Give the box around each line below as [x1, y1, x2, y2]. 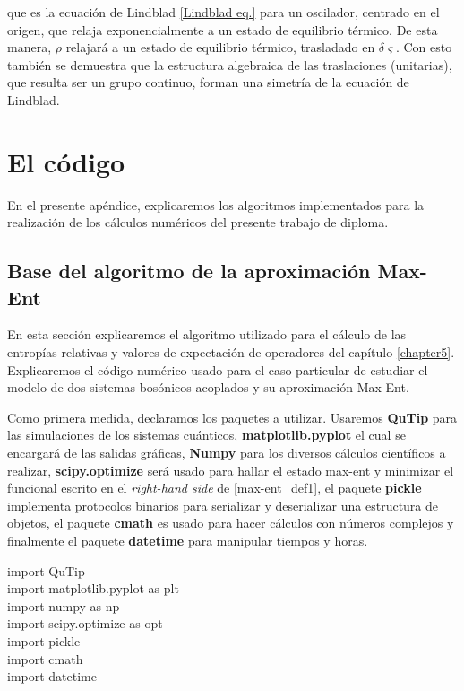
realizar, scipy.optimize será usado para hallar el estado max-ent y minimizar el [7, 460, 454, 479]
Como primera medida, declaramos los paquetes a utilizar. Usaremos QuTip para [7, 407, 458, 426]
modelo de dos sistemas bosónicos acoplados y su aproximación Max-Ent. [7, 378, 409, 397]
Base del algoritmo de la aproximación [7, 257, 371, 284]
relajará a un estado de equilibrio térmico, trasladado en [65, 38, 375, 57]
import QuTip [7, 561, 85, 580]
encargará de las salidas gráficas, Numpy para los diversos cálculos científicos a [7, 443, 446, 462]
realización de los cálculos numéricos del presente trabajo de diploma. [7, 213, 389, 232]
